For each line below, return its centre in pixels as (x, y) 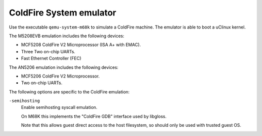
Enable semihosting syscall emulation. (59, 107)
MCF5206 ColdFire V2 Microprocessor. (60, 76)
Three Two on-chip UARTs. (48, 51)
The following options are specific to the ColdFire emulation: (69, 91)
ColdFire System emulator (63, 13)
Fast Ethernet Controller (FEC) (51, 59)
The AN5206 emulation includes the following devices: (64, 67)
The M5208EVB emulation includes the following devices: (67, 36)
